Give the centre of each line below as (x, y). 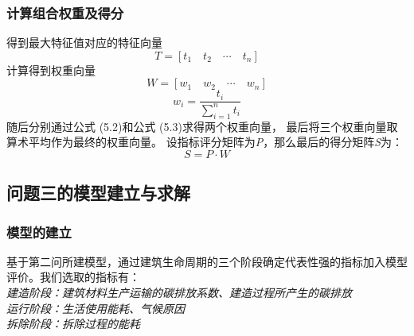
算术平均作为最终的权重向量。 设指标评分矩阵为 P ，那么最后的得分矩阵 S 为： (205, 142)
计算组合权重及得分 (65, 12)
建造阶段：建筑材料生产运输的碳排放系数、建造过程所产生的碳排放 (179, 292)
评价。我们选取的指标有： (73, 277)
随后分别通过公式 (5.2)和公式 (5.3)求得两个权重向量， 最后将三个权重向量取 (202, 126)
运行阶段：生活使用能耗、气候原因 (96, 308)
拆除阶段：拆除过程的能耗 (73, 324)
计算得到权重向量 (51, 70)
